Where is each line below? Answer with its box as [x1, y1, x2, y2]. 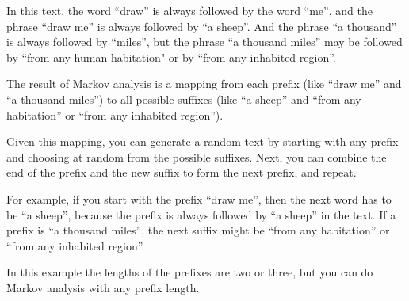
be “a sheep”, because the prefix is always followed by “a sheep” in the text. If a [6, 206, 396, 223]
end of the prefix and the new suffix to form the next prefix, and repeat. [6, 164, 357, 181]
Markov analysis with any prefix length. [6, 279, 200, 295]
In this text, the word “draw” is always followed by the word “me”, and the [6, 2, 373, 18]
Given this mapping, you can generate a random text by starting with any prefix [6, 133, 399, 150]
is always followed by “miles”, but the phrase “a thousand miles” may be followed [6, 33, 403, 50]
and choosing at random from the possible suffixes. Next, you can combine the [6, 148, 387, 165]
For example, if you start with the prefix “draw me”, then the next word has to [6, 190, 392, 207]
